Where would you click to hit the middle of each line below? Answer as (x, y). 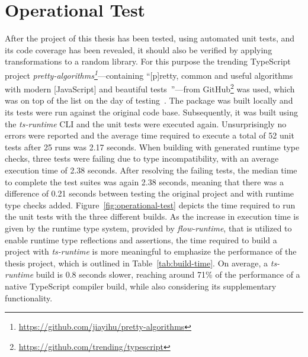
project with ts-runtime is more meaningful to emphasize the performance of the (151, 251)
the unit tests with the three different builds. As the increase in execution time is (152, 216)
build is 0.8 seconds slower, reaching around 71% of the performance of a (168, 274)
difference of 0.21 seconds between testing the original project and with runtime (150, 193)
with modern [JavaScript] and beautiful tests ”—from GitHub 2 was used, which (150, 88)
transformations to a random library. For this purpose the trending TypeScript (148, 61)
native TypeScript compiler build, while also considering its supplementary (141, 286)
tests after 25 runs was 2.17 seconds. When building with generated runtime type (152, 147)
